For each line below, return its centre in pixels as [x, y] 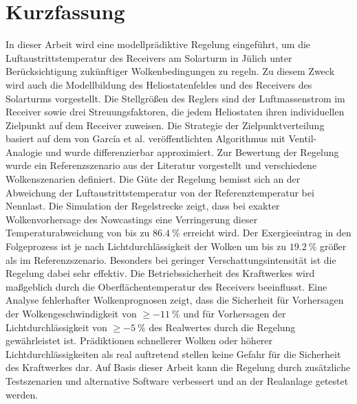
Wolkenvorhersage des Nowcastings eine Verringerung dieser [132, 219]
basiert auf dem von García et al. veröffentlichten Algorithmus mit [145, 138]
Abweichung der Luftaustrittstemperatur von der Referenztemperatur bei [160, 192]
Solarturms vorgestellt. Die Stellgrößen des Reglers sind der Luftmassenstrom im [175, 98]
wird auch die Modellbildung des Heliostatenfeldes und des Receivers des [159, 84]
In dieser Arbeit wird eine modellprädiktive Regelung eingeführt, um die [158, 44]
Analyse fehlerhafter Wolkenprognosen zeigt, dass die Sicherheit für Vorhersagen [175, 300]
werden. [22, 394]
